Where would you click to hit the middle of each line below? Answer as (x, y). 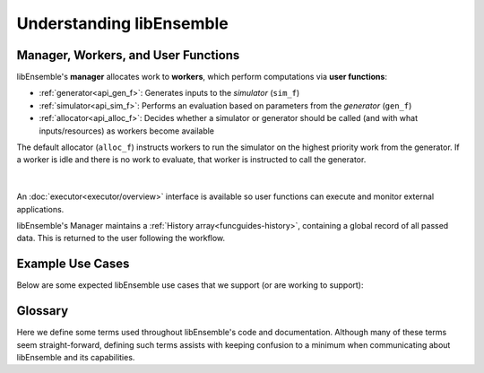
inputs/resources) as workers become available (127, 131)
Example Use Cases (73, 264)
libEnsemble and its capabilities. (76, 357)
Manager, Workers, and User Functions (128, 55)
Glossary (43, 311)
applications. (40, 209)
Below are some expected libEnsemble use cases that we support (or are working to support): (190, 285)
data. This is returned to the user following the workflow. (121, 239)
